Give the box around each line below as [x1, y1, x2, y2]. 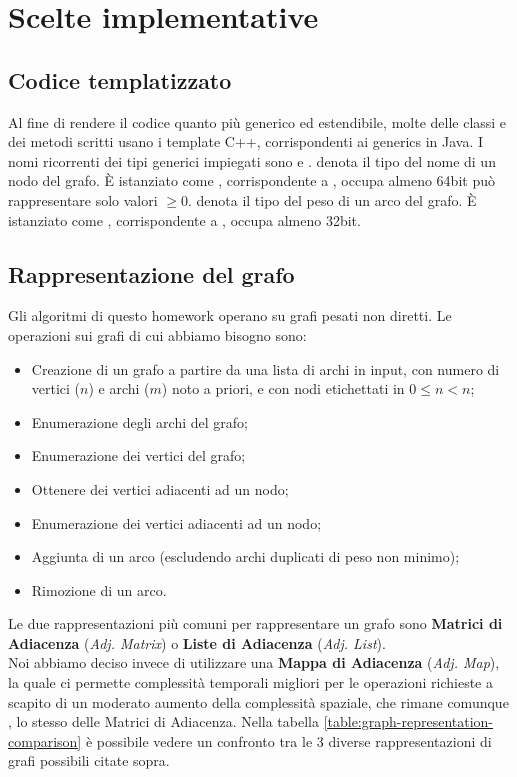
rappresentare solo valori [8, 189, 158, 210]
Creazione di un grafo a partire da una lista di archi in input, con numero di [31, 358, 500, 379]
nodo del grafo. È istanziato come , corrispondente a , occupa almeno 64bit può [8, 170, 495, 191]
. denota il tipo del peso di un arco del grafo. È [187, 189, 477, 210]
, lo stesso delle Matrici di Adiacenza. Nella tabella [8, 711, 319, 732]
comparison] [8, 730, 82, 751]
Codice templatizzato [8, 64, 232, 95]
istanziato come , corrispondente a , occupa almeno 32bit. [8, 209, 361, 230]
